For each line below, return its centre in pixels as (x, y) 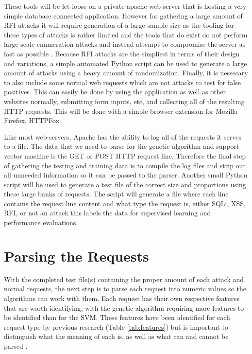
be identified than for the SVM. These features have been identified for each (117, 317)
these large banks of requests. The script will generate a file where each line (116, 194)
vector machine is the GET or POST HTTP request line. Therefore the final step (125, 155)
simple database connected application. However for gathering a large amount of (123, 15)
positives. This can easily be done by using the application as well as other (115, 92)
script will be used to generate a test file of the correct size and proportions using (125, 184)
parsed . (16, 345)
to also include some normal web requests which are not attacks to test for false (122, 82)
